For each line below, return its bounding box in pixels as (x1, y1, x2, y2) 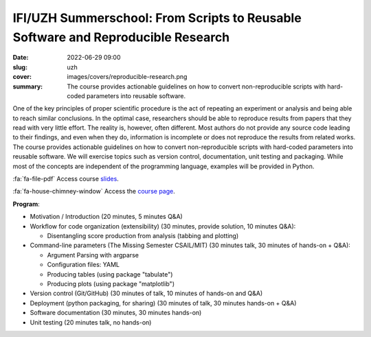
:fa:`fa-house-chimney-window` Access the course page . (12, 187, 175, 196)
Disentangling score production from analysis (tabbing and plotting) (47, 231, 239, 240)
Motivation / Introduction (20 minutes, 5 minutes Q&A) (30, 213, 183, 221)
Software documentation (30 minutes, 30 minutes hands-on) (30, 309, 202, 317)
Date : (12, 54, 29, 62)
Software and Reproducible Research (12, 30, 230, 45)
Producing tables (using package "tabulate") (47, 270, 173, 278)
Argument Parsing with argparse (47, 251, 139, 259)
